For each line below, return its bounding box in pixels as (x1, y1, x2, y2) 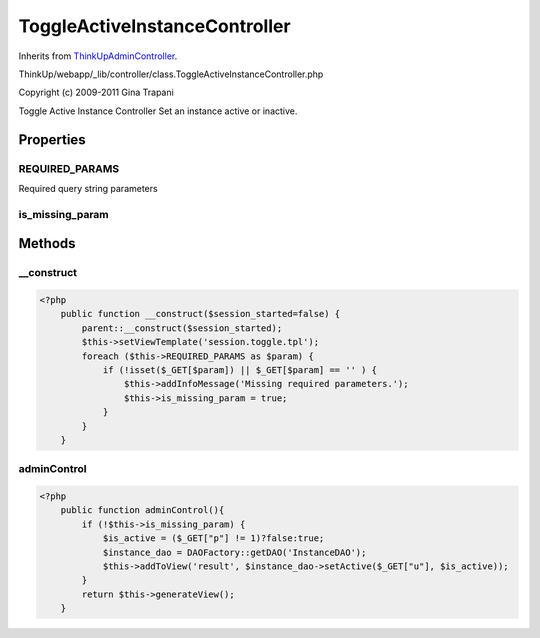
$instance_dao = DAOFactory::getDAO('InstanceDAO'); (102, 546, 367, 558)
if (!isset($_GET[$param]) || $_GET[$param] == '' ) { (102, 364, 378, 375)
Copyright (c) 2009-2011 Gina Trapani (18, 86, 174, 99)
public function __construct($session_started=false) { (60, 308, 341, 320)
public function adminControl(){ (60, 505, 225, 516)
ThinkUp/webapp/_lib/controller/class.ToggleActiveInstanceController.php (18, 68, 324, 80)
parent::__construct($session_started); (81, 322, 283, 334)
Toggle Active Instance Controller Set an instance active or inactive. (18, 105, 298, 117)
